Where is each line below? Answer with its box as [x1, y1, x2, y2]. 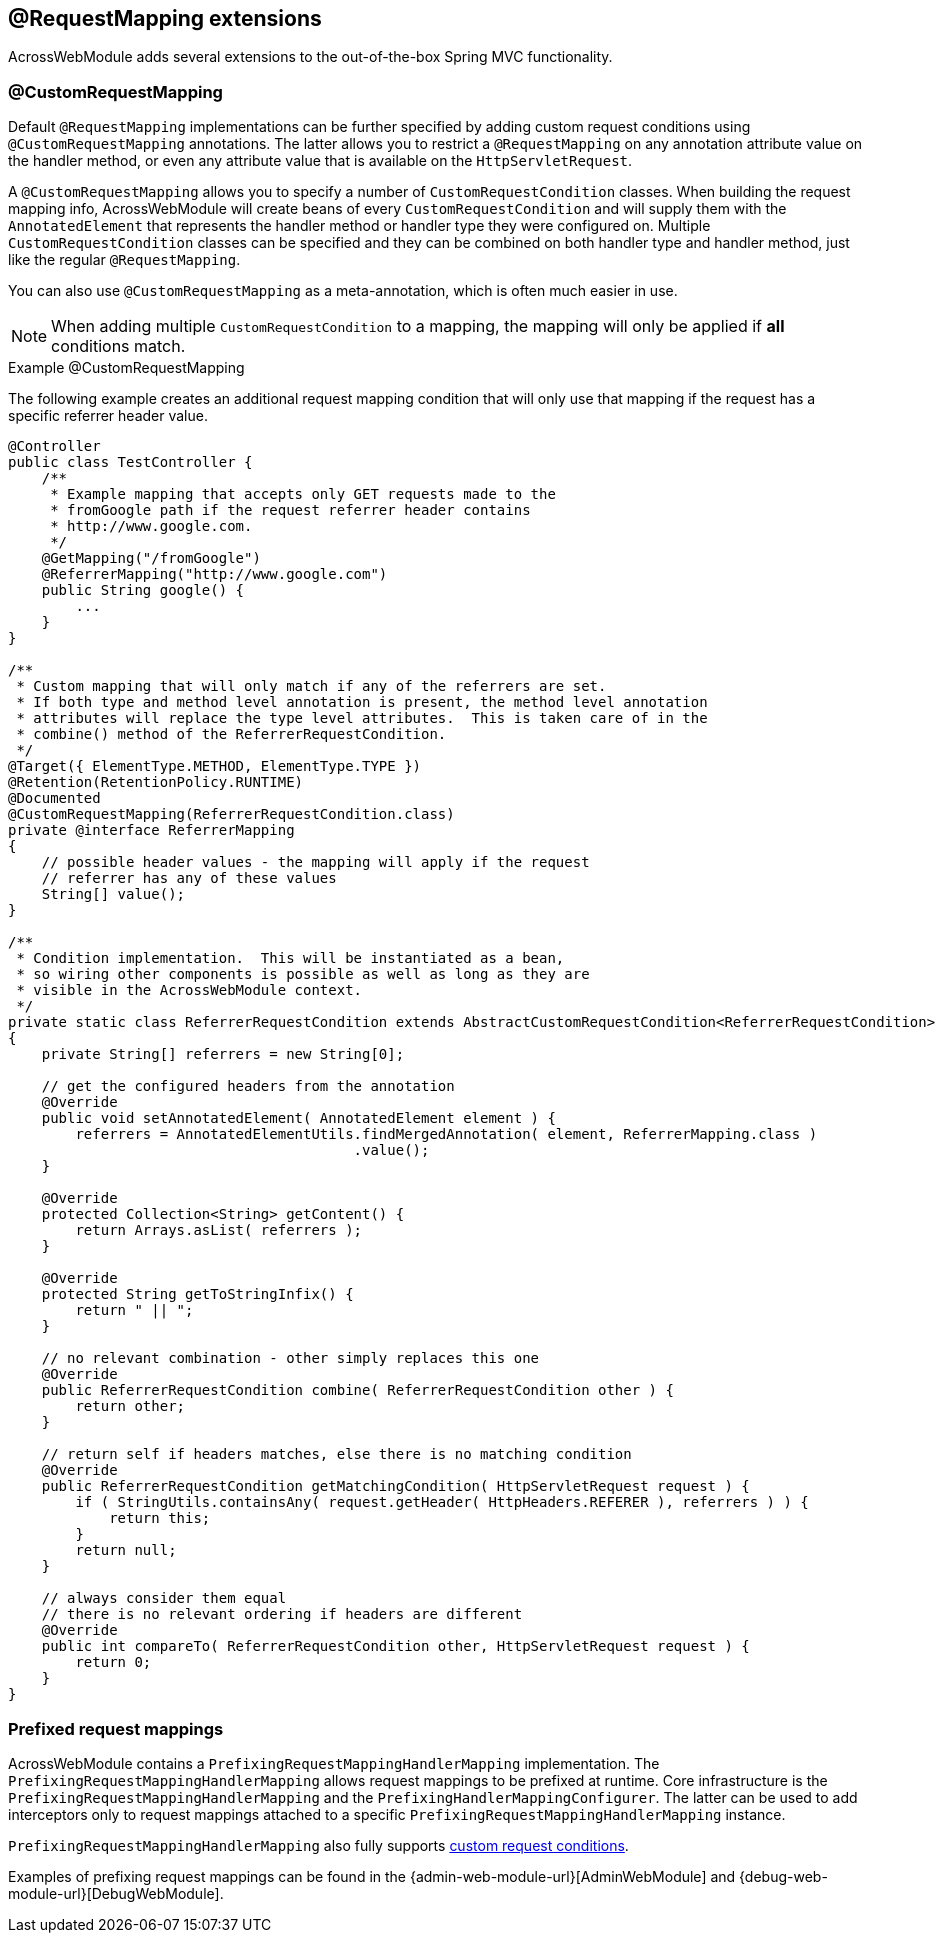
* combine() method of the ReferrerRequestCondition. [16, 726, 447, 743]
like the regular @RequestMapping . [8, 251, 241, 269]
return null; [75, 1542, 177, 1559]
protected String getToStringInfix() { [41, 1286, 354, 1303]
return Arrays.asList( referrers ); [75, 1222, 363, 1239]
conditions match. [51, 336, 186, 357]
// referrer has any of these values [41, 870, 337, 887]
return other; [75, 1398, 186, 1415]
